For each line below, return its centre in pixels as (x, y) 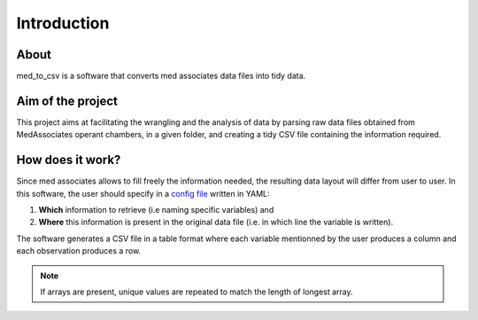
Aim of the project (67, 101)
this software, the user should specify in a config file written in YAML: (143, 193)
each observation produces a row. (79, 251)
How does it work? (69, 160)
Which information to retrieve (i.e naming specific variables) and (156, 210)
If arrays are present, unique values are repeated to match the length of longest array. (197, 292)
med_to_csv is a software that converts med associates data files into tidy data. (161, 76)
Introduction (63, 23)
